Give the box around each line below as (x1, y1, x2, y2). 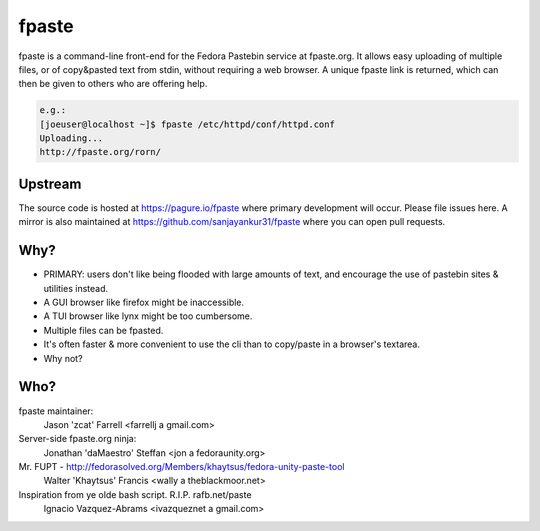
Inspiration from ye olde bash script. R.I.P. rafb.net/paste (18, 488, 252, 500)
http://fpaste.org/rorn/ (39, 146, 162, 158)
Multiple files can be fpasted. (43, 324, 164, 336)
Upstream (18, 175, 82, 192)
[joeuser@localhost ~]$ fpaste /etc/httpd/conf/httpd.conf (39, 118, 335, 130)
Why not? (43, 352, 84, 364)
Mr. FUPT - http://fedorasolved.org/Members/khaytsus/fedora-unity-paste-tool (18, 461, 345, 473)
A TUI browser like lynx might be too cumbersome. (43, 310, 253, 322)
